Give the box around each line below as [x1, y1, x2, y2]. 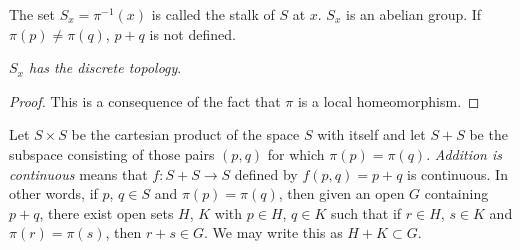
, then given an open [278, 183, 405, 204]
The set [9, 4, 55, 24]
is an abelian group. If [346, 4, 482, 24]
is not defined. [149, 23, 236, 44]
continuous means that [9, 163, 148, 184]
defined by [234, 163, 298, 184]
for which [267, 143, 325, 164]
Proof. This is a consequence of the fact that [9, 90, 281, 111]
